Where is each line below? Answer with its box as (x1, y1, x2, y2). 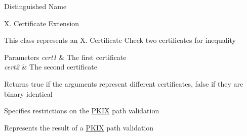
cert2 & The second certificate (4, 61, 97, 72)
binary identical (4, 88, 53, 99)
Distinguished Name (4, 1, 67, 11)
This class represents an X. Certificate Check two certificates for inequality (4, 35, 236, 45)
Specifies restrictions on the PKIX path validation (4, 105, 159, 116)
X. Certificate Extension (4, 18, 79, 28)
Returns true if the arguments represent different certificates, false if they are (4, 78, 243, 89)
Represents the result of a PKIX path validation (4, 122, 154, 132)
